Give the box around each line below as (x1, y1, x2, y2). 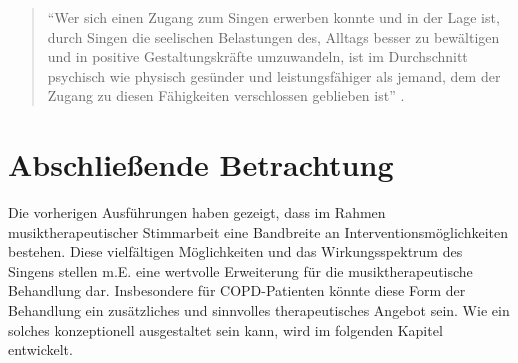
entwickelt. (8, 339, 73, 360)
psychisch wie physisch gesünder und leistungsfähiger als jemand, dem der (47, 65, 501, 86)
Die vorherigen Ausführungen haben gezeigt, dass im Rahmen (8, 202, 386, 223)
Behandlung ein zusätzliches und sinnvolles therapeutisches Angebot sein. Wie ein (8, 300, 510, 321)
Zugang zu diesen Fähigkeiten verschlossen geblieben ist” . (47, 85, 405, 106)
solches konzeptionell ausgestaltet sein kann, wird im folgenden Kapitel (8, 319, 443, 340)
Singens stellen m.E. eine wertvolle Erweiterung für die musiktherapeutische (8, 260, 473, 281)
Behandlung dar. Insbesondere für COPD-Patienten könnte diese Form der (8, 280, 466, 301)
